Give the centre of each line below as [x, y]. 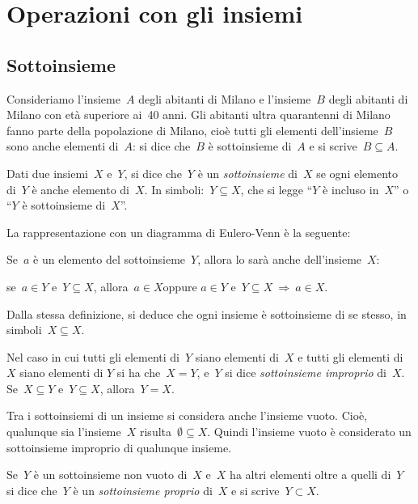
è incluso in [351, 189]
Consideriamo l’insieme [63, 98]
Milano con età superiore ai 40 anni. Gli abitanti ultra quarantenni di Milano [198, 114]
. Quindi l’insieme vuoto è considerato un [309, 432]
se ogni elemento [357, 173]
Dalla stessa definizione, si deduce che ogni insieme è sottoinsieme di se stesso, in [207, 313]
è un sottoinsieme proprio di [143, 490]
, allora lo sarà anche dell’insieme [280, 259]
